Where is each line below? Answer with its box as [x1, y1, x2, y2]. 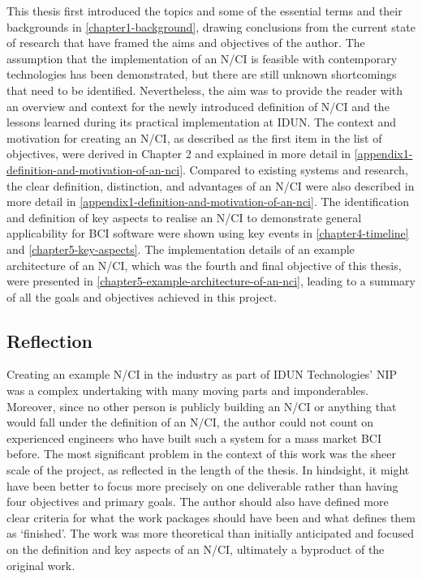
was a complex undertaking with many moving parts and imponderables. [6, 382, 369, 399]
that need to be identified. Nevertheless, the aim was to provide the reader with [6, 81, 403, 98]
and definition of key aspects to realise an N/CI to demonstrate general [6, 208, 362, 225]
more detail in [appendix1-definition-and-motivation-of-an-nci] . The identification [6, 193, 409, 210]
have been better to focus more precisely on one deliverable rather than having [6, 477, 398, 494]
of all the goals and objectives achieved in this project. [6, 288, 278, 305]
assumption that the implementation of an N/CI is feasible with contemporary [6, 49, 398, 66]
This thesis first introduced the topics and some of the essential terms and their [6, 2, 403, 19]
